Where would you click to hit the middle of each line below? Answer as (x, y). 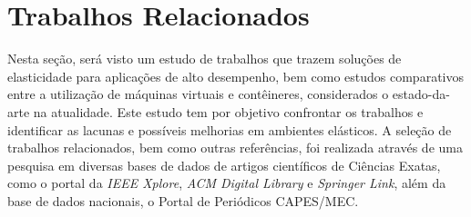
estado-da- (421, 94)
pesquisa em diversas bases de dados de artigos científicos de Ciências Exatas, (224, 165)
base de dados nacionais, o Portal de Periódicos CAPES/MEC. (183, 200)
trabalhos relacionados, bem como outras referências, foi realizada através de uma (235, 148)
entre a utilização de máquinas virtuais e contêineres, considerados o (198, 94)
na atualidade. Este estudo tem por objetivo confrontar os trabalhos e (228, 111)
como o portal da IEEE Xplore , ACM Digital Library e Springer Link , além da (227, 183)
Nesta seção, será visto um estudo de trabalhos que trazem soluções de (205, 59)
